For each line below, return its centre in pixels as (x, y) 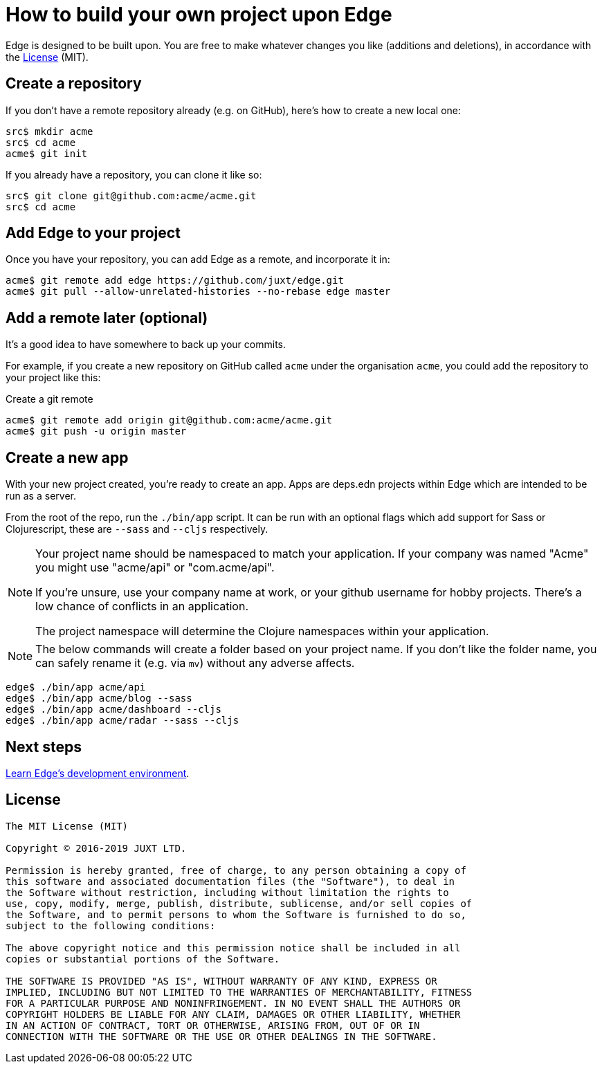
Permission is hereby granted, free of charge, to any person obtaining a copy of (236, 870)
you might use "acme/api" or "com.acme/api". (155, 568)
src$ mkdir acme (49, 131)
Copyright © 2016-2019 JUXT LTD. (96, 848)
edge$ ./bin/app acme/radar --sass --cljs (122, 721)
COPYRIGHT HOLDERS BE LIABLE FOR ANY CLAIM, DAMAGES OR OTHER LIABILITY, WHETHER (233, 1014)
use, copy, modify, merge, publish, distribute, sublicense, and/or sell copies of (239, 903)
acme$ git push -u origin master (96, 431)
